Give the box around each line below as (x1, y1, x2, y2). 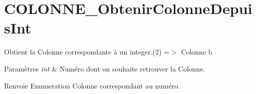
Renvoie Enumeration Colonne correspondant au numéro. (4, 80, 180, 90)
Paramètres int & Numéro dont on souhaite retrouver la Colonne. (4, 63, 205, 73)
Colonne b (181, 46, 212, 57)
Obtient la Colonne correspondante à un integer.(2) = (4, 46, 169, 57)
